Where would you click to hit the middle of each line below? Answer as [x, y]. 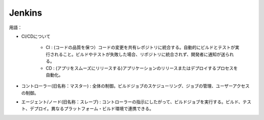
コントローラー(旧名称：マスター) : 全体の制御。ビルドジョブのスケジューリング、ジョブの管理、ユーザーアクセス [135, 86]
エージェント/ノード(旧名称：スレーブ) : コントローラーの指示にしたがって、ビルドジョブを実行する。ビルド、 [132, 102]
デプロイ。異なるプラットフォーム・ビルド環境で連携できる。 [92, 109]
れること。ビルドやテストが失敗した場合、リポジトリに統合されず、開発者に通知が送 [140, 54]
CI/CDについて [36, 36]
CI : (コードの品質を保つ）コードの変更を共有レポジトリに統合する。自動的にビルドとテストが [140, 48]
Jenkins [26, 13]
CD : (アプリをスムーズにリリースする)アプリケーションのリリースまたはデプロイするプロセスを [142, 68]
